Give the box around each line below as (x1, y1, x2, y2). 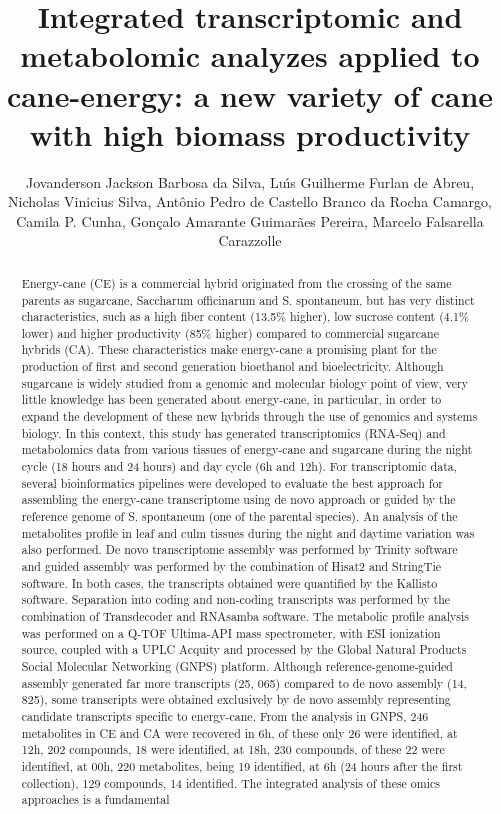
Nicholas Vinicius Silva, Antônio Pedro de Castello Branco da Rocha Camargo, (8, 191, 492, 212)
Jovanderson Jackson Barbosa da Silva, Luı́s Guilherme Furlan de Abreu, (25, 171, 475, 192)
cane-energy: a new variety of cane (6, 74, 494, 115)
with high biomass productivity (29, 113, 471, 154)
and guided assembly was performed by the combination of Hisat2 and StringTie (21, 558, 441, 575)
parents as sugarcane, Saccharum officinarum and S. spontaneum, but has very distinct (21, 291, 475, 308)
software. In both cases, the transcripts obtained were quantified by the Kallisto (21, 574, 438, 591)
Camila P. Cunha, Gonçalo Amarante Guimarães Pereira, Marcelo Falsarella (16, 210, 484, 231)
